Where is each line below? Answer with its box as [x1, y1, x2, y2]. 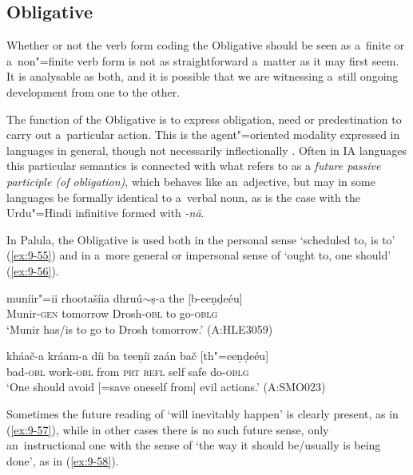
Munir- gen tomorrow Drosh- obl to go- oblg [6, 305, 218, 322]
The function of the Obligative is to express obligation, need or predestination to [6, 110, 402, 127]
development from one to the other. [6, 83, 181, 100]
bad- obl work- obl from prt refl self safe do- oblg [6, 362, 249, 379]
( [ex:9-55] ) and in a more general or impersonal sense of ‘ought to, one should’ [6, 247, 391, 263]
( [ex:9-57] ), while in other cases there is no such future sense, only [6, 421, 329, 437]
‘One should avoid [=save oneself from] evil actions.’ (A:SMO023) [6, 378, 326, 395]
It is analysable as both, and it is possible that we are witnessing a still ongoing [6, 68, 399, 85]
